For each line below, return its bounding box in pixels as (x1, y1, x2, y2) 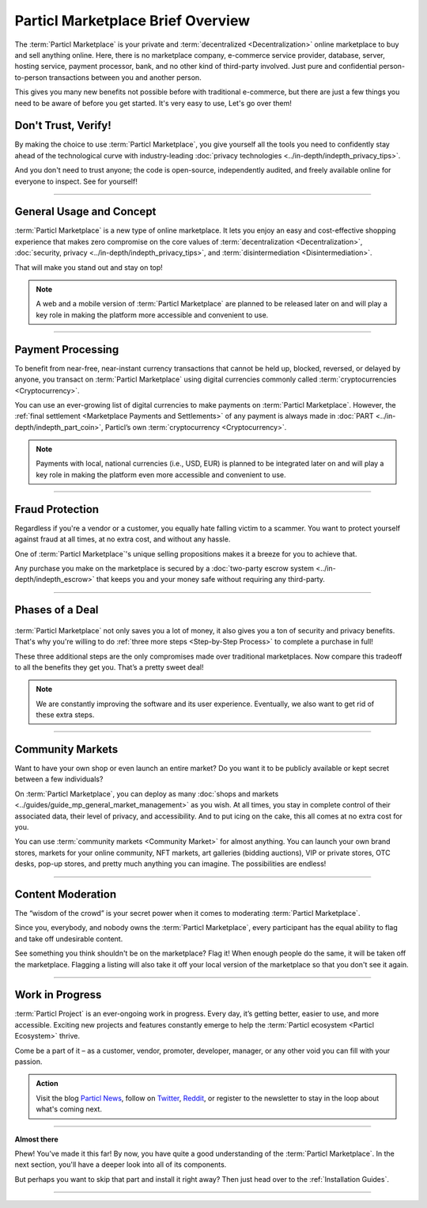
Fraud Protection (14, 503, 99, 516)
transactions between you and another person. (48, 72, 202, 82)
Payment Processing (14, 343, 119, 356)
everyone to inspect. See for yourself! (14, 177, 138, 186)
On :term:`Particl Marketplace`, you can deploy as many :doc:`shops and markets (14, 788, 279, 799)
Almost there (14, 1134, 59, 1144)
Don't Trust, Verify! (14, 119, 112, 132)
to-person (14, 72, 47, 82)
